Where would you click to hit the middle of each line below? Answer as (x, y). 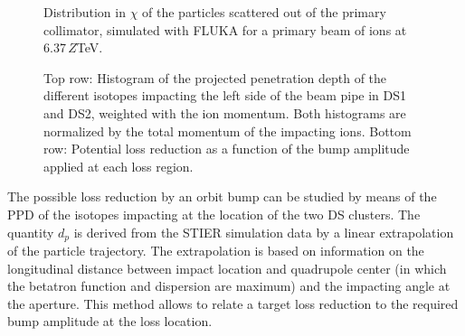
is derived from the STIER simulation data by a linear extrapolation (264, 232)
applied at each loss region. (119, 166)
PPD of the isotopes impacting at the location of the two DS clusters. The (214, 214)
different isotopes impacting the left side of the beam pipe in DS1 (225, 95)
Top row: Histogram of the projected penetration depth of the (215, 77)
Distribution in (85, 12)
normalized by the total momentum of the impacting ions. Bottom (228, 131)
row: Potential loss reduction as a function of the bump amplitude (227, 149)
